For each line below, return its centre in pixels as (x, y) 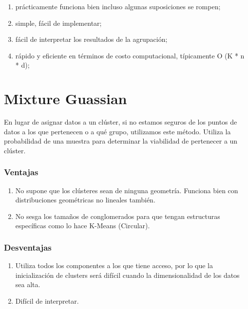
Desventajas (28, 247)
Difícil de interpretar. (47, 301)
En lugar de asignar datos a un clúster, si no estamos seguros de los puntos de (121, 122)
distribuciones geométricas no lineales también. (85, 200)
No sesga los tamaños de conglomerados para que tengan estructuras (118, 216)
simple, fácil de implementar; (58, 23)
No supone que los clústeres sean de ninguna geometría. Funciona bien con (127, 190)
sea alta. (28, 284)
